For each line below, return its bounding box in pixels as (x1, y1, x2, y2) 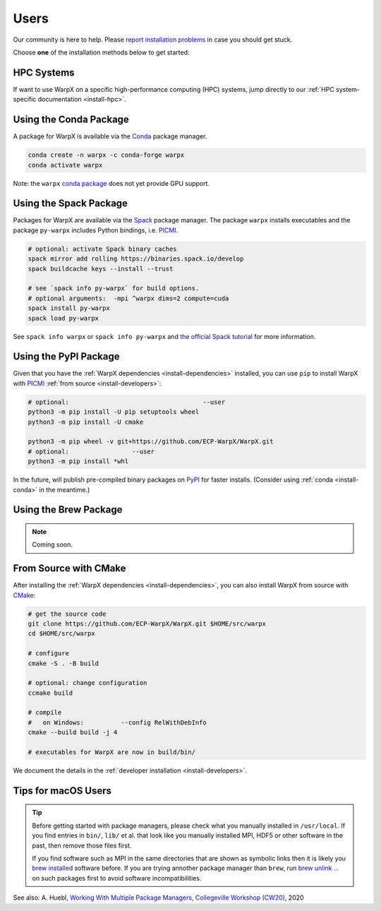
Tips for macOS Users (13, 785, 112, 797)
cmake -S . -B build (28, 659, 99, 667)
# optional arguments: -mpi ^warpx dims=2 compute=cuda (28, 294, 229, 302)
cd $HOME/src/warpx (28, 629, 95, 638)
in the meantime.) (39, 485, 90, 494)
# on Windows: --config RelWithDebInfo (28, 718, 207, 727)
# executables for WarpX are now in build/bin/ (28, 749, 195, 756)
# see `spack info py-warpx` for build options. (28, 285, 200, 292)
